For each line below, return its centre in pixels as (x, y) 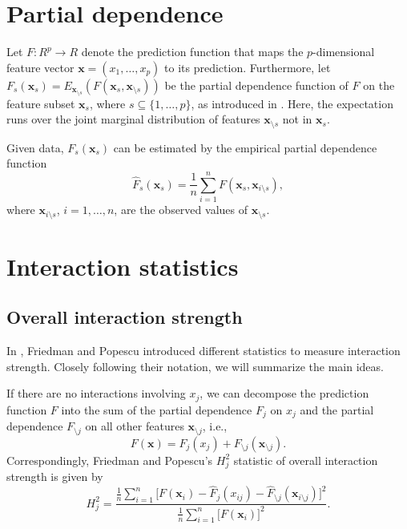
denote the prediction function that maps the (192, 52)
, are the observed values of (181, 210)
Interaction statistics (123, 266)
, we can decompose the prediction (284, 393)
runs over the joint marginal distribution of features (133, 119)
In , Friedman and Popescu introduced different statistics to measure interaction (203, 351)
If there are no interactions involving (96, 393)
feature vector (40, 67)
